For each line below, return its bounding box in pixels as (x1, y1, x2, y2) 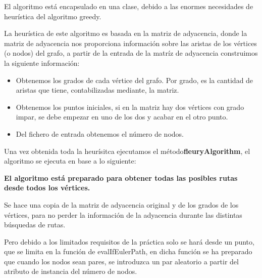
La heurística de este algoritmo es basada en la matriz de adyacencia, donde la (4, 28, 247, 38)
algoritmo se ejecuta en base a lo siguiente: (4, 155, 136, 166)
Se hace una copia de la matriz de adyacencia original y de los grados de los (4, 199, 239, 210)
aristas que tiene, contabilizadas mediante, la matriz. (16, 85, 179, 95)
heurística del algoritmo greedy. (4, 11, 101, 21)
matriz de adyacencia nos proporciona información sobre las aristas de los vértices (4, 37, 257, 48)
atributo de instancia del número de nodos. (4, 266, 137, 276)
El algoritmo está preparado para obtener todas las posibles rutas (4, 172, 238, 183)
